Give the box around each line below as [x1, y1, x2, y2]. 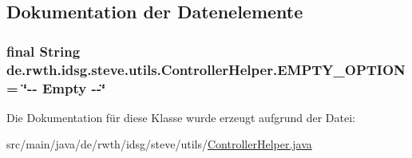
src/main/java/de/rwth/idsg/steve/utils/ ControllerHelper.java [6, 136, 312, 152]
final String [6, 41, 81, 61]
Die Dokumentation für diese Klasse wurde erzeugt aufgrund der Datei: [6, 109, 355, 125]
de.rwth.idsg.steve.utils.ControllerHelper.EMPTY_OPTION [6, 59, 406, 79]
